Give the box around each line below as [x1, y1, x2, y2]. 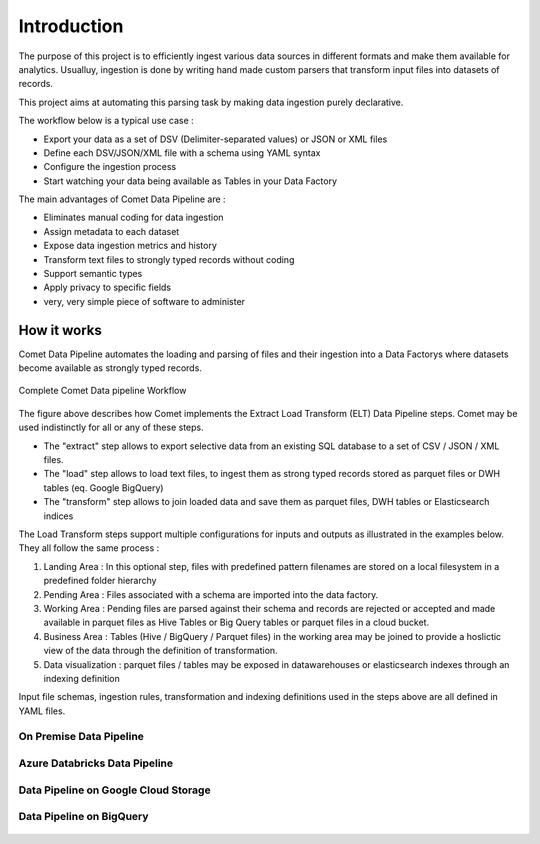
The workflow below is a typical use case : [18, 115, 194, 127]
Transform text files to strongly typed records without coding [43, 253, 295, 265]
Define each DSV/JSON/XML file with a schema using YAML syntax [43, 146, 321, 159]
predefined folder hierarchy [43, 575, 157, 587]
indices [43, 510, 74, 522]
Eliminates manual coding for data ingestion [43, 211, 224, 224]
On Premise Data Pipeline [18, 730, 145, 744]
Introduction [18, 15, 124, 37]
